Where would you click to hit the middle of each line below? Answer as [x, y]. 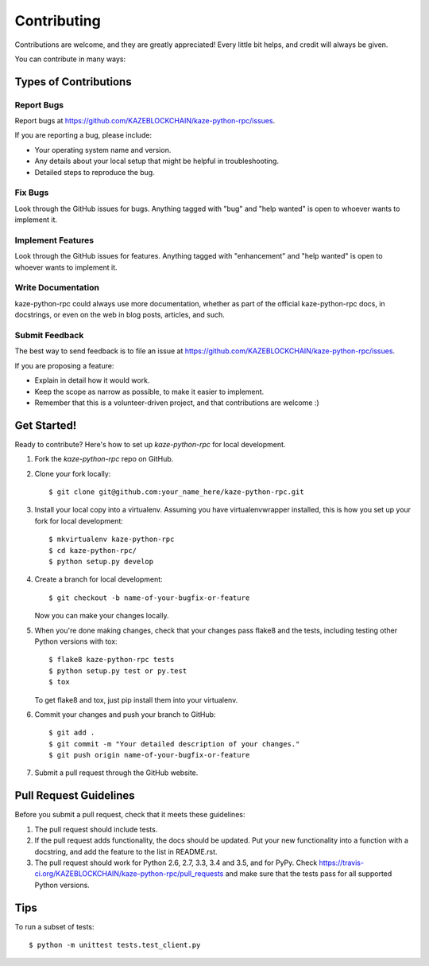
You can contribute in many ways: [70, 59]
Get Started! [46, 425]
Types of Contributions [73, 82]
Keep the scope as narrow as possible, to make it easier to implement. [149, 391]
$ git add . [72, 733]
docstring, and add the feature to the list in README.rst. [126, 851]
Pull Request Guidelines [75, 796]
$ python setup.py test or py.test [118, 671]
